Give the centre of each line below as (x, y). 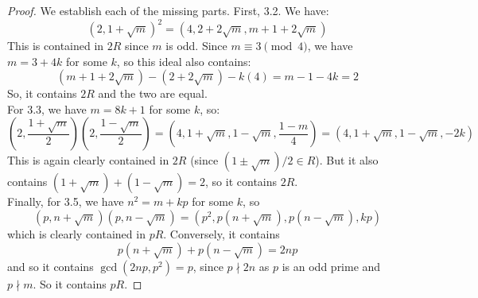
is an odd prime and (331, 266)
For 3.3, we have (47, 108)
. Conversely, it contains (222, 234)
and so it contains (51, 266)
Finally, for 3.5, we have (66, 201)
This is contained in (56, 46)
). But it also (347, 160)
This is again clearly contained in (88, 160)
